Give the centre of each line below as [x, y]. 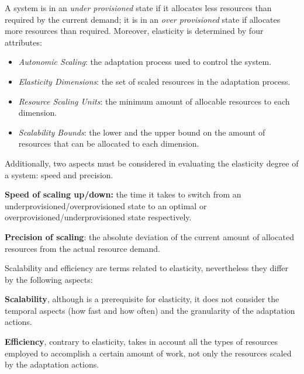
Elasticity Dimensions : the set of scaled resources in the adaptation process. [154, 81]
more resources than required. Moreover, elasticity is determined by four [134, 31]
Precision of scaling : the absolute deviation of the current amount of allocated [149, 236]
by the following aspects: [49, 279]
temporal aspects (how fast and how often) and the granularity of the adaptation [150, 310]
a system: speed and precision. [59, 174]
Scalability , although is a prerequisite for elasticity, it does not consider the [142, 299]
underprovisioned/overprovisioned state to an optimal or [106, 205]
